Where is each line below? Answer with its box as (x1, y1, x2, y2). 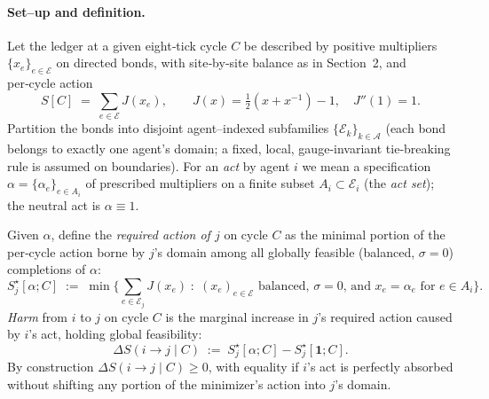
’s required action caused (318, 307, 453, 325)
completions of (7, 260, 86, 278)
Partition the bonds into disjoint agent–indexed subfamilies (7, 119, 329, 137)
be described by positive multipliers (243, 35, 438, 54)
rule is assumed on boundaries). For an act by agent (7, 156, 290, 175)
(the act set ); (364, 174, 435, 192)
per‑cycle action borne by (7, 242, 146, 261)
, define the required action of (51, 225, 210, 244)
